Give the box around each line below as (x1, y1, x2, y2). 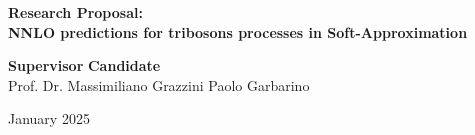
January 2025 (8, 108, 90, 129)
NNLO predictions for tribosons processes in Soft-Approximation (8, 21, 468, 42)
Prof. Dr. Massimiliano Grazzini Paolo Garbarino (8, 74, 310, 95)
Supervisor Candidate (8, 55, 161, 76)
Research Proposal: (8, 2, 143, 22)
